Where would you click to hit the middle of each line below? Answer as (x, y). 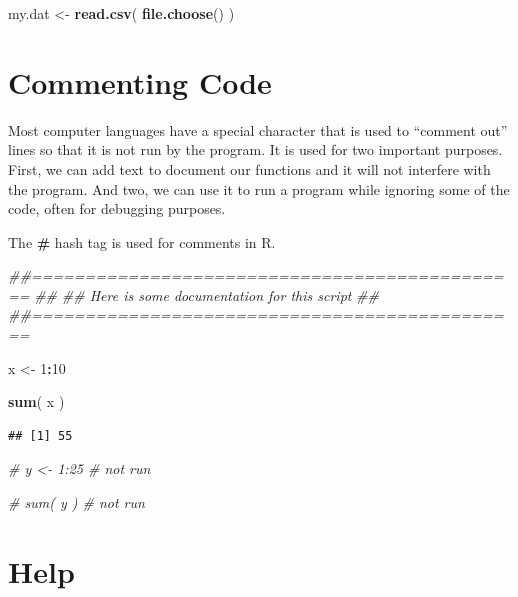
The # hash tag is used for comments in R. (142, 241)
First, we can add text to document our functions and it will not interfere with (249, 168)
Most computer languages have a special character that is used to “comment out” (258, 129)
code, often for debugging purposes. (117, 208)
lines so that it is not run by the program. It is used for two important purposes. (255, 149)
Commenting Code (140, 81)
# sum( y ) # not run (76, 502)
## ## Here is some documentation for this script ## (207, 294)
